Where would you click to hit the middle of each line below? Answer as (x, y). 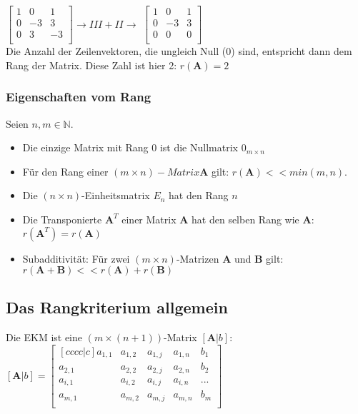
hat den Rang (199, 195)
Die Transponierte (62, 219)
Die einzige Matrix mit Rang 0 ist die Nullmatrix (130, 147)
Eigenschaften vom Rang (79, 97)
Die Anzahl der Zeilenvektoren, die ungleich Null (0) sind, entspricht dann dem (179, 51)
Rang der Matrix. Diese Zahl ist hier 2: (91, 65)
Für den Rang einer (65, 171)
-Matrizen (198, 258)
